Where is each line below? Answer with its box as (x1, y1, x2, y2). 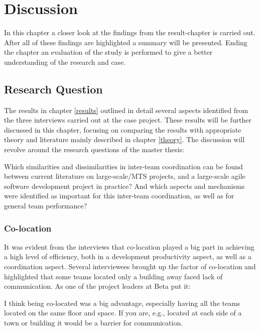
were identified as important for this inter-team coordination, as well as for (4, 190, 234, 201)
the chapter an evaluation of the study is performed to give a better (4, 47, 213, 57)
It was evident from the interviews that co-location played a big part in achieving (4, 241, 254, 252)
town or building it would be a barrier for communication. (4, 317, 183, 328)
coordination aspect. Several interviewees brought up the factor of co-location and (4, 261, 256, 272)
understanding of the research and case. (4, 56, 126, 67)
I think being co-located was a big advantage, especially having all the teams (4, 297, 240, 308)
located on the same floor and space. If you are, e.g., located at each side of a (4, 307, 242, 318)
